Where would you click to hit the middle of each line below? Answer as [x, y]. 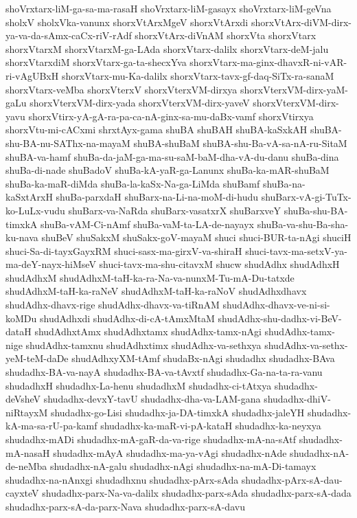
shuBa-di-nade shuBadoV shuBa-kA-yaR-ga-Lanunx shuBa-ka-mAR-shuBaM [168, 170]
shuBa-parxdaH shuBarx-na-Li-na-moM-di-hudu [157, 197]
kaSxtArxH [29, 197]
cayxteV [22, 493]
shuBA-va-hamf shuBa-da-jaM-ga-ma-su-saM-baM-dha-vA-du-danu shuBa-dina [172, 156]
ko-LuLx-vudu [35, 210]
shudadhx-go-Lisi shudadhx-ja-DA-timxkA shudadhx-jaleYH [177, 412]
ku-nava [22, 237]
